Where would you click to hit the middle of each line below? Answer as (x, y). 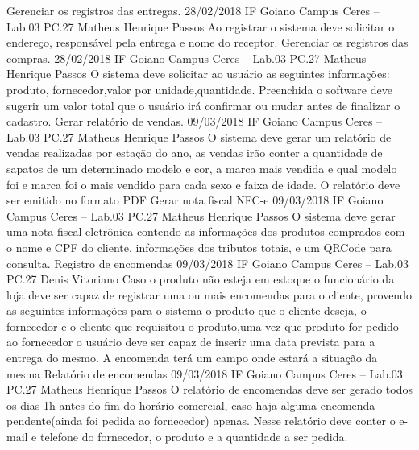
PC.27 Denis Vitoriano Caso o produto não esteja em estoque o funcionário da (201, 279)
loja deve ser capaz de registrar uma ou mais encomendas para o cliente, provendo (209, 294)
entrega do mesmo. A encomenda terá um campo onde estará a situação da (192, 358)
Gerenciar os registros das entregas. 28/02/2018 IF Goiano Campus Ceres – (193, 10)
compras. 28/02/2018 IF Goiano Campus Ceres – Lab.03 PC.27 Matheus (187, 58)
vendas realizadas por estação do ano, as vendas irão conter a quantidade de (195, 153)
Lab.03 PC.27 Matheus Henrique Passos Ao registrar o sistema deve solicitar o (201, 26)
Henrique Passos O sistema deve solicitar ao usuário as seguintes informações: (198, 74)
